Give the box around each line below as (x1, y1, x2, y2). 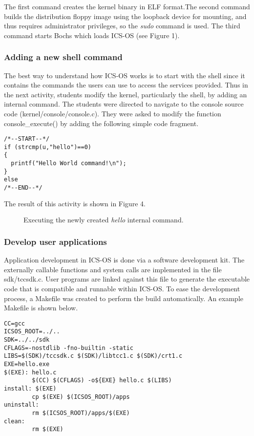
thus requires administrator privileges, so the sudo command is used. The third (4, 21, 240, 31)
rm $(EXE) (32, 426, 63, 433)
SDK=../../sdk (4, 336, 50, 344)
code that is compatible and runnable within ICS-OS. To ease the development (4, 283, 240, 293)
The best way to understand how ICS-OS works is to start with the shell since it (4, 70, 245, 80)
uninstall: (4, 401, 39, 409)
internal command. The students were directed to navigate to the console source (4, 99, 244, 109)
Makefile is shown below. (4, 303, 78, 313)
